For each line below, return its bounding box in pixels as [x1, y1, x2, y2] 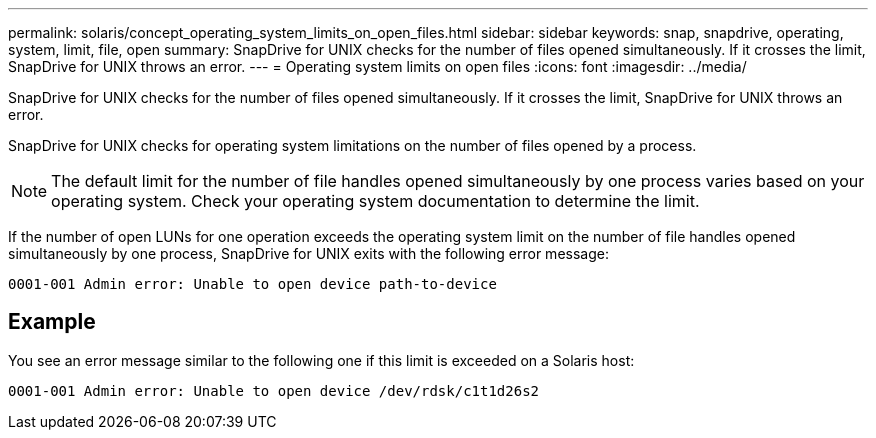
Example [8, 309, 96, 335]
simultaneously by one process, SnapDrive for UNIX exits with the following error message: [8, 245, 609, 262]
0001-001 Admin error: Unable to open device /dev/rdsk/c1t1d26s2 [8, 382, 540, 399]
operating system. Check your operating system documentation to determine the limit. [51, 191, 700, 211]
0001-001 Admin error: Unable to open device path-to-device [8, 276, 497, 292]
